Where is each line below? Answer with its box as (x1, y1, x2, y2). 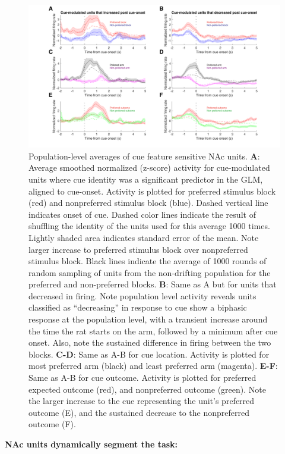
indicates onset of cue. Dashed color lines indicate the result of (28, 208, 256, 220)
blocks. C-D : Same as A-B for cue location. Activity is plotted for (28, 347, 270, 360)
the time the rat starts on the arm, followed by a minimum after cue (28, 324, 278, 337)
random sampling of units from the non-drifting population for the (28, 266, 271, 278)
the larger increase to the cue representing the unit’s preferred (28, 394, 255, 407)
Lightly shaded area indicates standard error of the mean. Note (28, 231, 259, 243)
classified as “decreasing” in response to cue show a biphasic (28, 301, 247, 314)
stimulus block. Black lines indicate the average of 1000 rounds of (28, 255, 267, 267)
